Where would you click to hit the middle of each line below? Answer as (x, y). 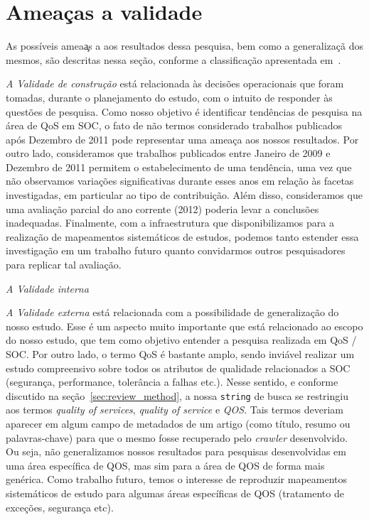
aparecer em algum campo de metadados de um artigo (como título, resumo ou (178, 424)
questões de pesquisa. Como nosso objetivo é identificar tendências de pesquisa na (184, 111)
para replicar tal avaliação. (64, 265)
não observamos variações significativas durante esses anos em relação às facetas (180, 181)
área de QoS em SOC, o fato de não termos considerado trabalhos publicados (174, 125)
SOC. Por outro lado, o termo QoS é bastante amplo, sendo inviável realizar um (180, 354)
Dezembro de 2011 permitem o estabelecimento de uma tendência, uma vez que (179, 167)
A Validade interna (47, 288)
